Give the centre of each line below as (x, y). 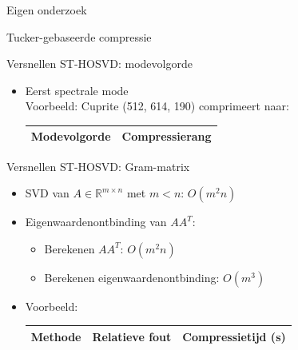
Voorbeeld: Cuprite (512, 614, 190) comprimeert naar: (157, 106)
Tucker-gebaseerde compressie (79, 36)
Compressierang (167, 136)
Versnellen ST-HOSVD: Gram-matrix (98, 166)
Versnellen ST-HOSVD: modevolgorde (99, 64)
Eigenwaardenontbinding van (96, 222)
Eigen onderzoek (47, 10)
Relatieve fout (132, 336)
